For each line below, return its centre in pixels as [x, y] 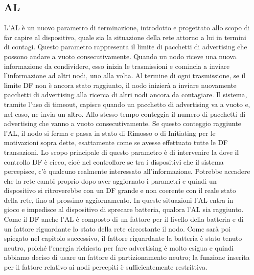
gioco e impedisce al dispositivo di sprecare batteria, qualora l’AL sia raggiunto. [124, 209]
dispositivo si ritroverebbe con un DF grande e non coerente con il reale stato [120, 190]
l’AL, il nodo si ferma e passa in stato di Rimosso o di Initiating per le [110, 133]
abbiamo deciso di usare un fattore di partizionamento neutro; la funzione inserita [127, 257]
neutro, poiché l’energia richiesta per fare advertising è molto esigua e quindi [119, 247]
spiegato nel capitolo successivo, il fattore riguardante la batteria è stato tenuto [123, 238]
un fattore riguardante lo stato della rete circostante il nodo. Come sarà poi [117, 228]
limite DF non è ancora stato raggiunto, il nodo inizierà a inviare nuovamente [120, 85]
